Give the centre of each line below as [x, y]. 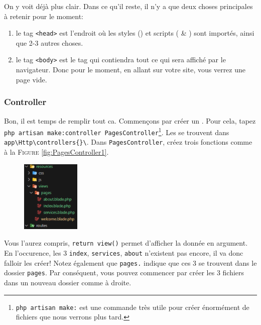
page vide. [31, 79]
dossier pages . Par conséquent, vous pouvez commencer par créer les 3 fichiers [124, 273]
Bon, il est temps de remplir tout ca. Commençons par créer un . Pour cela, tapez [130, 120]
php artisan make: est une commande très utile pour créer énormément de [133, 307]
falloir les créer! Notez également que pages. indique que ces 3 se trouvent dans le [130, 262]
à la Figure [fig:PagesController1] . [56, 152]
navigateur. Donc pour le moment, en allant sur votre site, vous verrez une [130, 70]
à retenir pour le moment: [44, 16]
